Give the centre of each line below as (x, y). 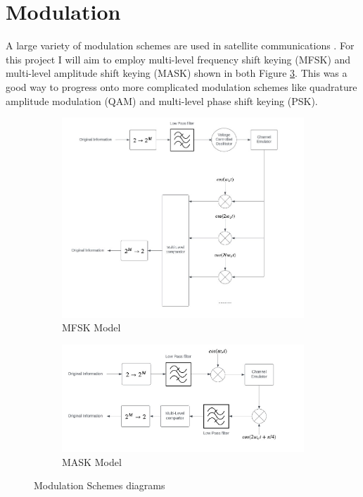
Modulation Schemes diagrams (100, 485)
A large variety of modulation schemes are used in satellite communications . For (180, 45)
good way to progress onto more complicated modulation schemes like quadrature (181, 86)
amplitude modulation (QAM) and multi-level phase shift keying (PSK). (162, 100)
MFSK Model (91, 327)
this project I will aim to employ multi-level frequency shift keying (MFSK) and (178, 59)
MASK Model (92, 461)
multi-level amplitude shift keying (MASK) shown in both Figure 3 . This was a (177, 73)
